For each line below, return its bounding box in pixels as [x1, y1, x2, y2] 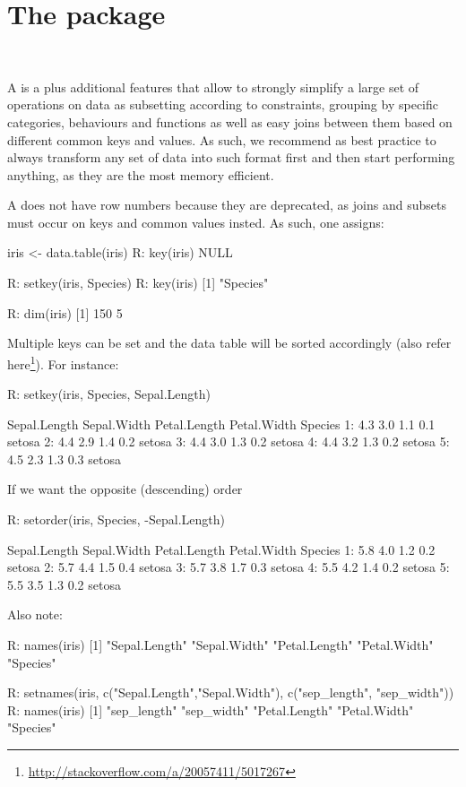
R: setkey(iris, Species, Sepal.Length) [7, 385, 211, 403]
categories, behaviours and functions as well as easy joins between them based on [7, 112, 453, 131]
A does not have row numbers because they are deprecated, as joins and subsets [7, 195, 446, 214]
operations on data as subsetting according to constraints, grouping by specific [7, 95, 438, 114]
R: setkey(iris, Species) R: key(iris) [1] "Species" [7, 273, 269, 292]
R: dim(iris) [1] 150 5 [7, 303, 123, 322]
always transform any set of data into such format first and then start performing [7, 148, 455, 167]
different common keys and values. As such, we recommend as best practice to [7, 130, 436, 149]
